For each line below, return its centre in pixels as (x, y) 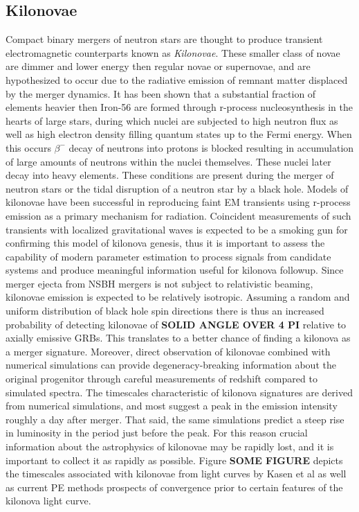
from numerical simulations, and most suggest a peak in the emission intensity (172, 406)
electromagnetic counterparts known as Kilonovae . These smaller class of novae (173, 52)
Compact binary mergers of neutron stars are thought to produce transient (164, 39)
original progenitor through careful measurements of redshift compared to (162, 379)
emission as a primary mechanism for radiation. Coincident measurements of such (178, 215)
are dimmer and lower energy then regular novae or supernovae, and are (158, 66)
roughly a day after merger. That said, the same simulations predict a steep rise (175, 419)
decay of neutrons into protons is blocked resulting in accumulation (211, 147)
